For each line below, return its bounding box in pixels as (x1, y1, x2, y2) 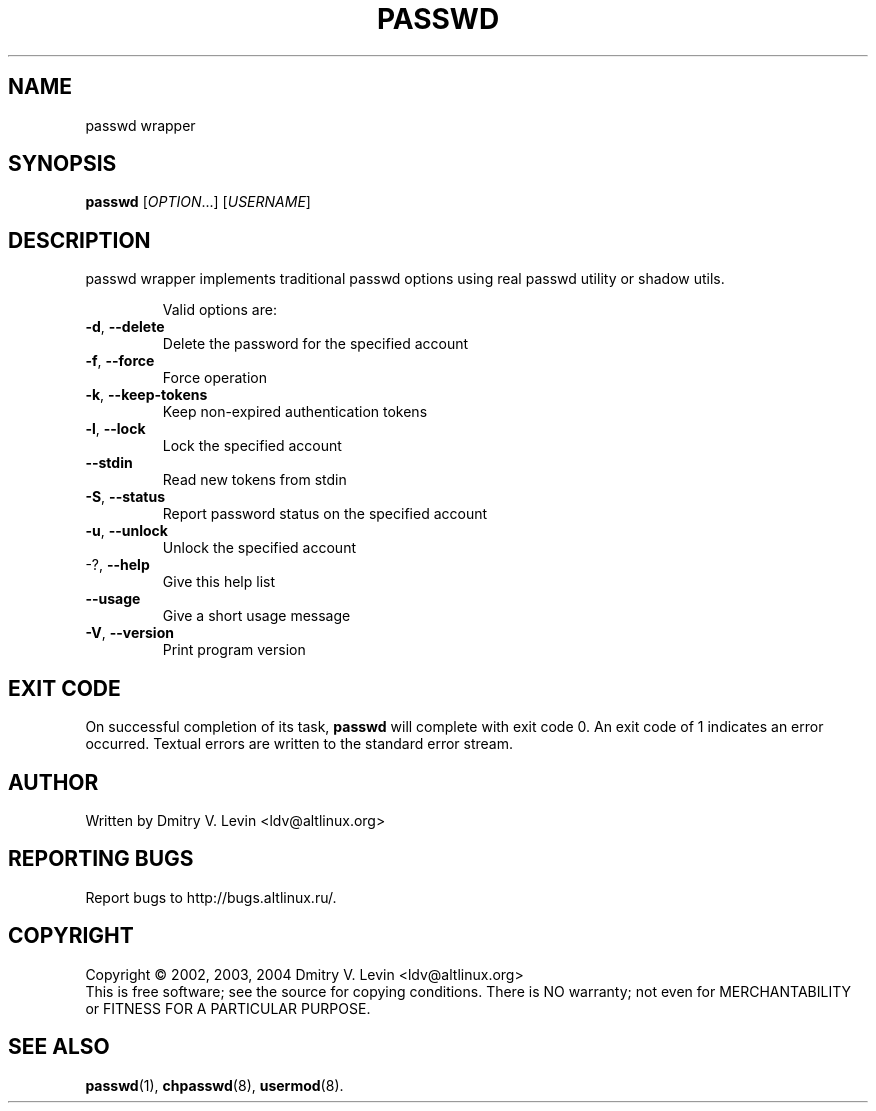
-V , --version (85, 624, 174, 642)
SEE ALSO (8, 1034, 110, 1060)
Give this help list (162, 573, 275, 591)
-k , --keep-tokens (85, 386, 208, 404)
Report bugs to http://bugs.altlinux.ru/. (85, 888, 337, 906)
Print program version (162, 641, 306, 659)
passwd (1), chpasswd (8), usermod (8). (85, 1076, 344, 1094)
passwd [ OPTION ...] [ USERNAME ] (85, 193, 311, 211)
